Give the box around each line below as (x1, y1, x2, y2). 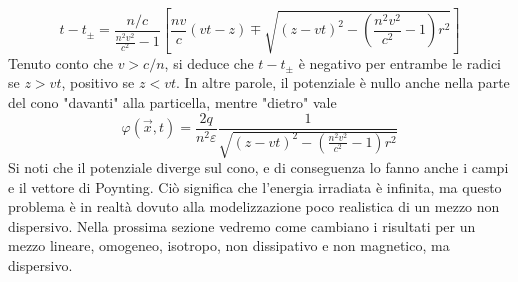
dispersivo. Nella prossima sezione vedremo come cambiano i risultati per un (8, 215, 476, 236)
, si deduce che (164, 52, 254, 73)
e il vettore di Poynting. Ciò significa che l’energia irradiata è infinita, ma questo (8, 176, 502, 197)
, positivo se (61, 72, 135, 93)
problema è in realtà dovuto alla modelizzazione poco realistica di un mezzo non (8, 196, 500, 217)
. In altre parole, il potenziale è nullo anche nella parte (176, 72, 510, 93)
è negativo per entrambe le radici (298, 52, 502, 73)
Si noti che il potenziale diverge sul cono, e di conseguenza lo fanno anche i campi (8, 157, 509, 178)
